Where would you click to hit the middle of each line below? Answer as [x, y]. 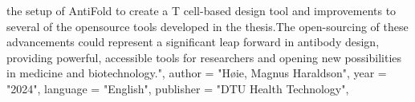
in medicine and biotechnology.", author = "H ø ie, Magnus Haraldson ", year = [197, 73]
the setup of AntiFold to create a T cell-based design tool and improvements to [201, 10]
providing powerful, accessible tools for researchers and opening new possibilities [204, 57]
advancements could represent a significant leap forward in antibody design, [193, 42]
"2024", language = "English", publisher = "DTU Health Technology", [178, 88]
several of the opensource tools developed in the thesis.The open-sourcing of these [207, 26]
